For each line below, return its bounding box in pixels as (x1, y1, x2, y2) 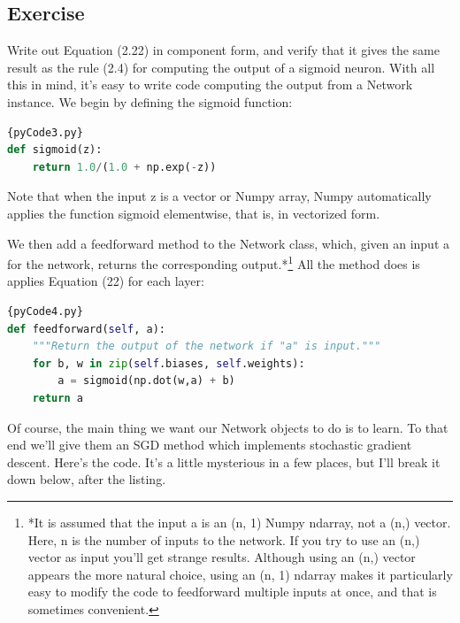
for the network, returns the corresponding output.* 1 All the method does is (7, 252, 420, 273)
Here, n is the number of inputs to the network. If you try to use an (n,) (27, 530, 420, 549)
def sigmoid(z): (7, 143, 103, 157)
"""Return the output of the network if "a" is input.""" (32, 340, 381, 353)
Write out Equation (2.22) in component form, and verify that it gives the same (7, 41, 440, 59)
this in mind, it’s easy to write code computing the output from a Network (7, 75, 413, 94)
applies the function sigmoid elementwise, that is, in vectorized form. (7, 204, 380, 222)
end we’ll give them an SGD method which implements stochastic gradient (7, 435, 412, 454)
